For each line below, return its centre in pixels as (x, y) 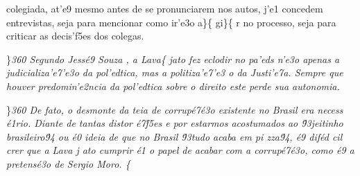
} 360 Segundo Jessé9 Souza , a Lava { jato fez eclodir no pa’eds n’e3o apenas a (173, 59)
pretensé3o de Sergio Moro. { (68, 163)
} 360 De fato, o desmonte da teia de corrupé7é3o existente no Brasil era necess (175, 109)
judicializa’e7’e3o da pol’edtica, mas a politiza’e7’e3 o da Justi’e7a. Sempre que (175, 72)
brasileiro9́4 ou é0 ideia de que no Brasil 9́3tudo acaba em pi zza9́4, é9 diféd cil (174, 136)
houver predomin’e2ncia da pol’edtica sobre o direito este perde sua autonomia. (173, 86)
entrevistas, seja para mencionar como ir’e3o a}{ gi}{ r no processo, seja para (171, 22)
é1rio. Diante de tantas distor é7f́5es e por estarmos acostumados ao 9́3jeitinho (175, 123)
